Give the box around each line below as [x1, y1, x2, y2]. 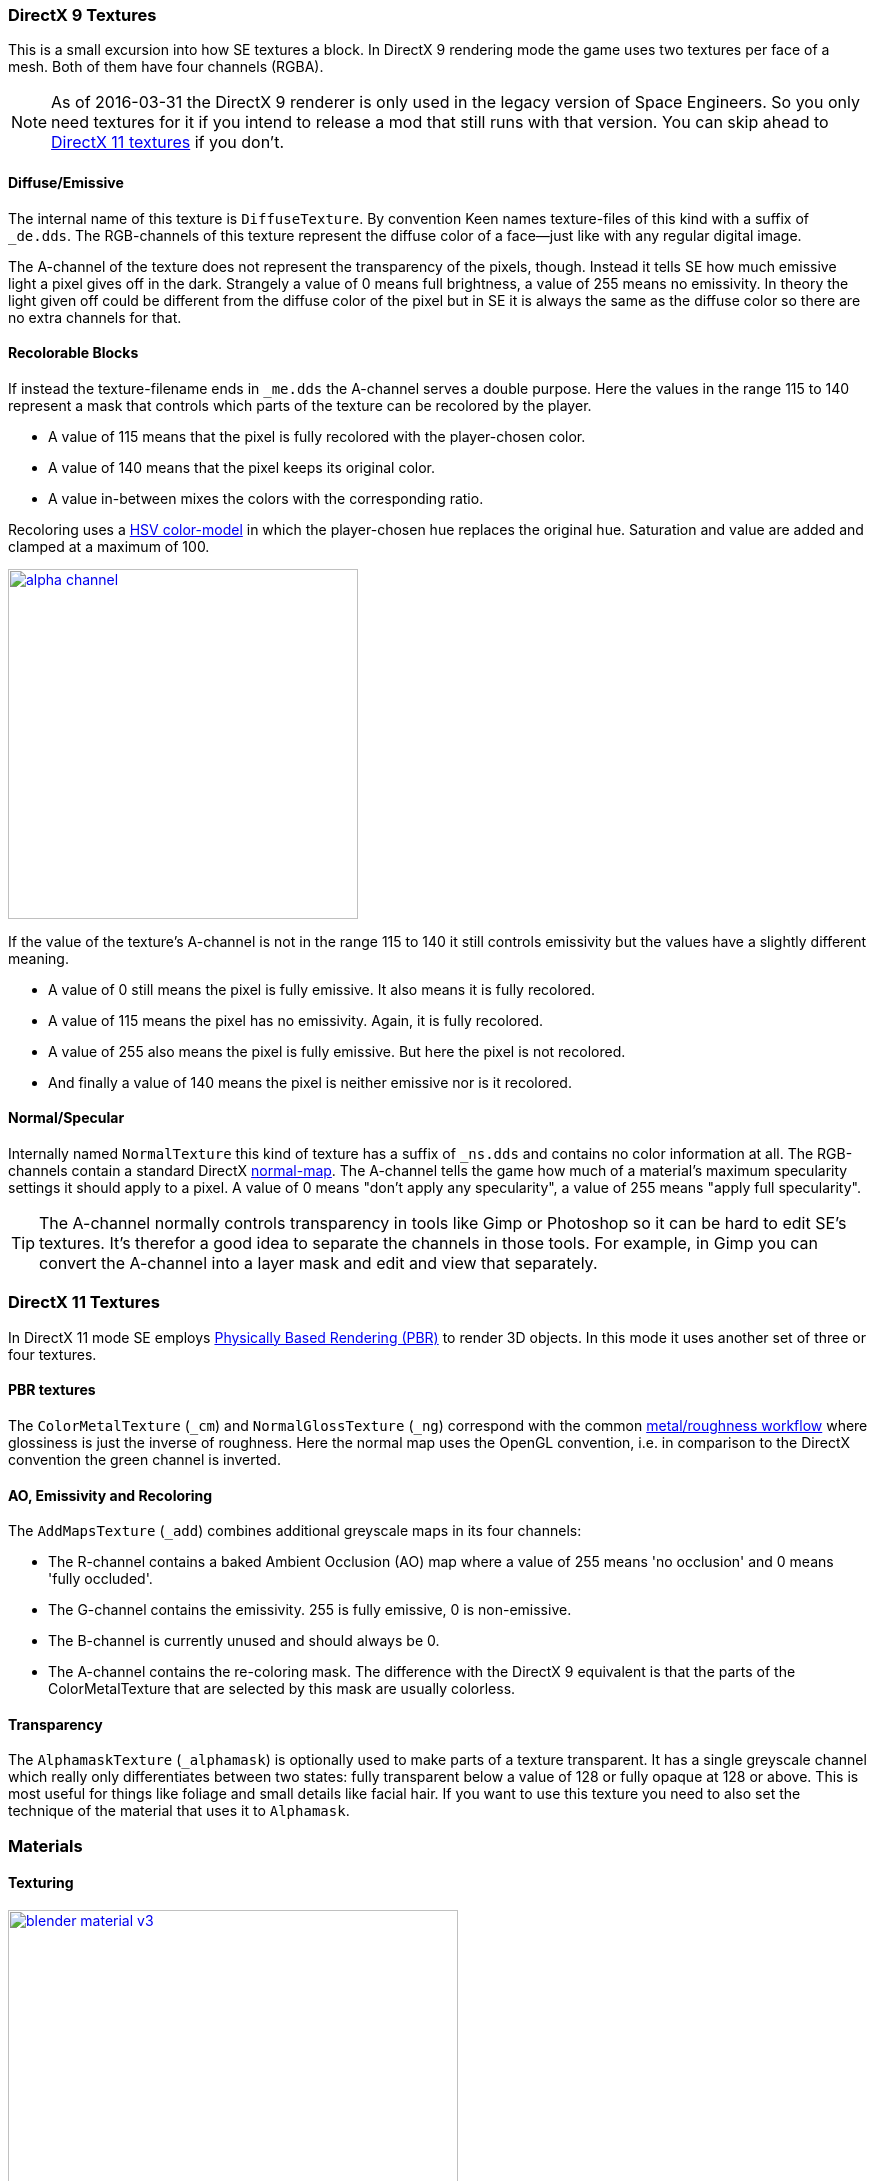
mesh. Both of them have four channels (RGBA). [8, 58, 324, 76]
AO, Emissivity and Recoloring [8, 1486, 213, 1504]
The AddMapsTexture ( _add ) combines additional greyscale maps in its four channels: [8, 1522, 582, 1540]
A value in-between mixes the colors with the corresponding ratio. [48, 489, 484, 507]
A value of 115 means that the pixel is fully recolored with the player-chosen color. [48, 427, 586, 445]
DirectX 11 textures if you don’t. [51, 132, 285, 153]
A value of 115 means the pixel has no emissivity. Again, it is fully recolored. [48, 1011, 543, 1029]
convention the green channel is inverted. [8, 1451, 281, 1468]
